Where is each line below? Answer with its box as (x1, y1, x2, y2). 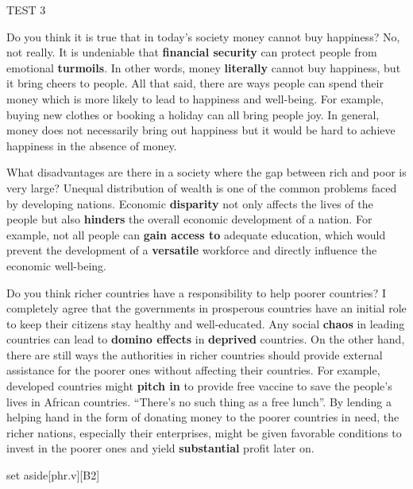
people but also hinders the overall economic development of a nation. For (6, 211, 372, 227)
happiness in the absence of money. (6, 137, 177, 153)
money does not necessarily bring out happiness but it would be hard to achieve (6, 122, 396, 138)
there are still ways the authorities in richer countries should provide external (6, 346, 383, 363)
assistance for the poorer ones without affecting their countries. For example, (6, 362, 380, 378)
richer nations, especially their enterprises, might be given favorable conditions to (6, 424, 402, 440)
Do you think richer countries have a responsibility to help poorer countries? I (6, 284, 386, 301)
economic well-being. (6, 257, 106, 274)
